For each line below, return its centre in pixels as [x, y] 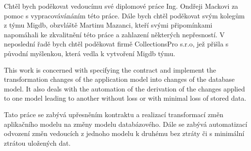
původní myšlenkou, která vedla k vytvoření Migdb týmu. [90, 53]
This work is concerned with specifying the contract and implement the [110, 69]
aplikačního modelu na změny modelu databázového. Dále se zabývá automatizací [126, 124]
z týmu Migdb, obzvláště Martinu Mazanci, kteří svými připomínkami [108, 25]
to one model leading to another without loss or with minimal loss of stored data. [125, 98]
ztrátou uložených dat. [37, 143]
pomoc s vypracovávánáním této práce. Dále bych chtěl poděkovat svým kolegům [124, 15]
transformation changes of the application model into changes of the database [119, 79]
